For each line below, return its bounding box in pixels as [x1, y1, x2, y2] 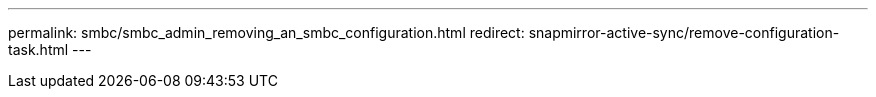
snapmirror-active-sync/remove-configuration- [528, 24, 840, 41]
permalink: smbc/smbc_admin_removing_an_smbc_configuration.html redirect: [8, 24, 525, 41]
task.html [8, 41, 69, 58]
